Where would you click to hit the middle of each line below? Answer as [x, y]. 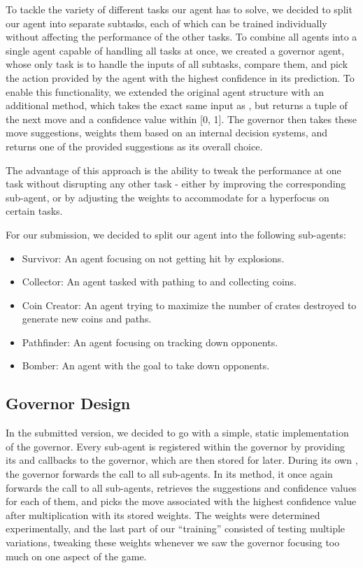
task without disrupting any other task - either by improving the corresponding [176, 184]
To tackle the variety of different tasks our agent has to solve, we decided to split [179, 9]
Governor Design [68, 403]
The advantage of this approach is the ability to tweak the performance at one [173, 170]
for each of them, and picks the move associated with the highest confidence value [181, 501]
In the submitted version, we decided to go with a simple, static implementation [177, 433]
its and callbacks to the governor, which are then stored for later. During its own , [182, 460]
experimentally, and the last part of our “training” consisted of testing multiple [176, 528]
